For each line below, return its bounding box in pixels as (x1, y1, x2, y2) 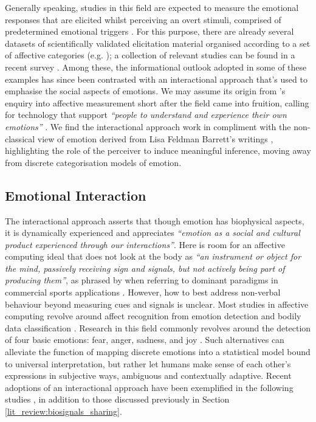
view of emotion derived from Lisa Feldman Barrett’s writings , (37, 132, 273, 145)
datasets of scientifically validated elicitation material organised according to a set (5, 36, 311, 49)
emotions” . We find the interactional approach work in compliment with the (5, 120, 291, 133)
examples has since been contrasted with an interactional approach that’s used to (5, 72, 307, 85)
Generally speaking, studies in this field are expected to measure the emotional (5, 1, 299, 13)
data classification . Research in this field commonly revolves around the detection (5, 321, 311, 334)
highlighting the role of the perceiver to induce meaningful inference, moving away (5, 144, 311, 157)
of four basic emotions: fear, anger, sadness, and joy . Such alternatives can (5, 333, 284, 346)
